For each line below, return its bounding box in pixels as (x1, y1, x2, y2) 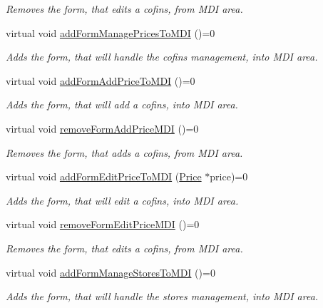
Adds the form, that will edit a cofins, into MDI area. (6, 192, 239, 207)
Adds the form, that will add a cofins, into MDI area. (6, 97, 238, 112)
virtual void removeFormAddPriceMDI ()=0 (6, 120, 199, 135)
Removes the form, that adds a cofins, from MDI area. (6, 145, 243, 160)
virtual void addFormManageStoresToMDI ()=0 (6, 265, 215, 279)
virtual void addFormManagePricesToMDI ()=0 (6, 25, 215, 40)
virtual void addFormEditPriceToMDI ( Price (6, 169, 202, 184)
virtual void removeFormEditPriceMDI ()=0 (6, 217, 200, 232)
